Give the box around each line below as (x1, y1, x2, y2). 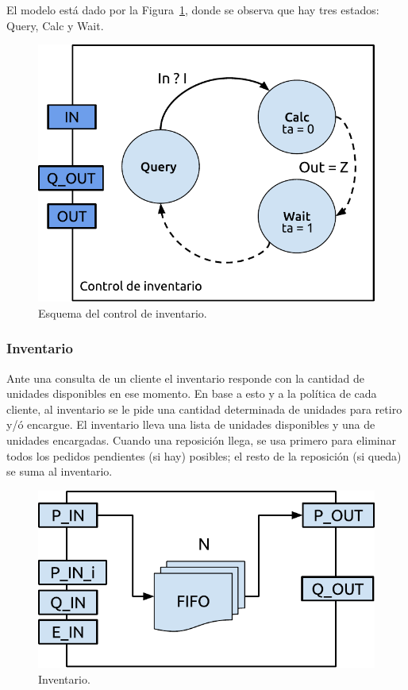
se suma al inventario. (6, 463, 113, 480)
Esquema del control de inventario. (38, 304, 207, 321)
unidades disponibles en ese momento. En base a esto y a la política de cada (6, 385, 377, 402)
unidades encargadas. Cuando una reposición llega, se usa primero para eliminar (6, 431, 397, 448)
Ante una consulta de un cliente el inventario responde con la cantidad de (6, 369, 364, 386)
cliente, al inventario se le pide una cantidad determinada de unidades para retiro (6, 400, 402, 417)
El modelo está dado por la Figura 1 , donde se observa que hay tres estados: (6, 2, 379, 17)
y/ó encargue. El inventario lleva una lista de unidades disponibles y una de (6, 416, 375, 433)
